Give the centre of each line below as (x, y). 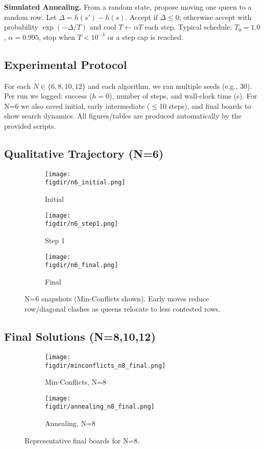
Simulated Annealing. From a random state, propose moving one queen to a (128, 7)
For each (17, 86)
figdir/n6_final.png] (82, 265)
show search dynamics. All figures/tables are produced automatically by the (123, 116)
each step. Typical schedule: (188, 27)
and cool (103, 27)
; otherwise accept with (215, 17)
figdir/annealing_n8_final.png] (100, 407)
